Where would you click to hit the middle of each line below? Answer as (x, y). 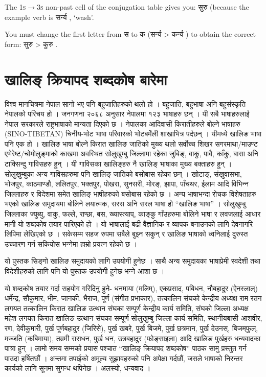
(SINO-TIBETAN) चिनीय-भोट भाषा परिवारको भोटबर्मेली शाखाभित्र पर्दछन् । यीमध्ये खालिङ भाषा (133, 134)
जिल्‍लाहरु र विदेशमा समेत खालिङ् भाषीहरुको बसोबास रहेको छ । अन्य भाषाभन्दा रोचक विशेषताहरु (130, 193)
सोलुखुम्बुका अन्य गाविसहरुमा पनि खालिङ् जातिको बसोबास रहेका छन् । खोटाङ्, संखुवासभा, (123, 173)
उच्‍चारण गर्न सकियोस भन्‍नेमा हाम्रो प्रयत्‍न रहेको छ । (71, 243)
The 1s (15, 7)
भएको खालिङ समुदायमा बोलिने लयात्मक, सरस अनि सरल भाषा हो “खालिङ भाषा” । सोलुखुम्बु (125, 204)
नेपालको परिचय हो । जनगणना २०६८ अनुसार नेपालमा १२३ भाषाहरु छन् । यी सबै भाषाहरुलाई (127, 114)
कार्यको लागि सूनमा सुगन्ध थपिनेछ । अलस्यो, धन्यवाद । (78, 368)
